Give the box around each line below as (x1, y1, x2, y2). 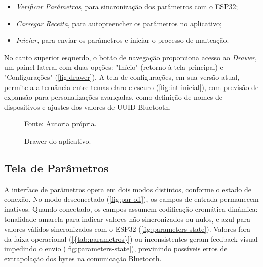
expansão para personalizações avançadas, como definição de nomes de (4, 92, 222, 102)
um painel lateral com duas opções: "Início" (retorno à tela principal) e (4, 62, 223, 72)
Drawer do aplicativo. (24, 135, 91, 146)
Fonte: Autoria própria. (24, 118, 97, 129)
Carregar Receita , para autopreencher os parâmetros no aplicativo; (16, 18, 222, 28)
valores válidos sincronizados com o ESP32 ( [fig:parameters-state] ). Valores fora (4, 224, 251, 234)
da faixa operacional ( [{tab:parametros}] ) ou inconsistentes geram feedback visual (4, 233, 258, 244)
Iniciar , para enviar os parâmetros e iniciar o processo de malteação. (16, 35, 229, 46)
